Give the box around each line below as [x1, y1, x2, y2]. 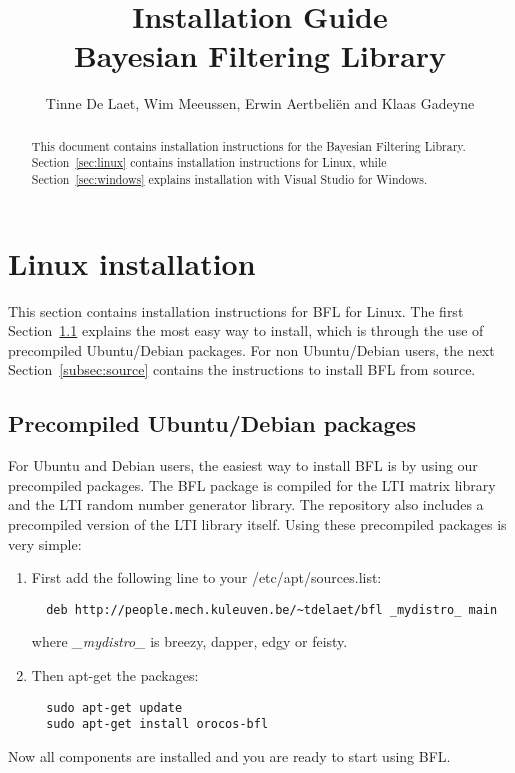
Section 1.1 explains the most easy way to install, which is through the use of [8, 320, 484, 341]
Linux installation [8, 242, 256, 283]
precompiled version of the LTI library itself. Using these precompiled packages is [8, 513, 507, 534]
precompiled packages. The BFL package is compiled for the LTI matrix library [8, 474, 496, 495]
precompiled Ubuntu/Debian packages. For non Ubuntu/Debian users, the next [8, 339, 495, 360]
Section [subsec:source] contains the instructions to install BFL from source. [8, 359, 476, 380]
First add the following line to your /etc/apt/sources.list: [31, 567, 382, 588]
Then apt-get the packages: [31, 665, 199, 685]
